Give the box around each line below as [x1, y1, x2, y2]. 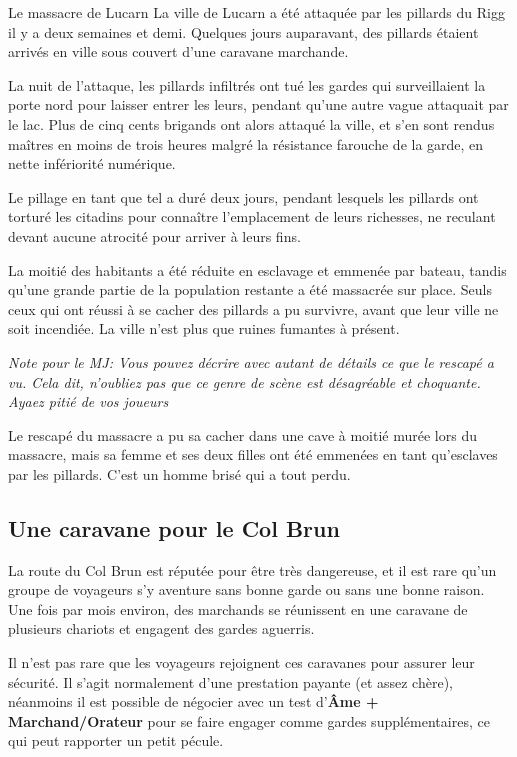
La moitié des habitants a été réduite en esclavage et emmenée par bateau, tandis [8, 259, 507, 280]
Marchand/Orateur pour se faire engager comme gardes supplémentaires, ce [8, 710, 490, 731]
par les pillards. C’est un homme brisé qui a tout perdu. [8, 463, 351, 484]
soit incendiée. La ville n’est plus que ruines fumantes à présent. [8, 318, 400, 339]
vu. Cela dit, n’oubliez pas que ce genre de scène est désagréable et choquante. [8, 371, 481, 392]
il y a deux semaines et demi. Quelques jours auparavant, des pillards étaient [8, 21, 479, 42]
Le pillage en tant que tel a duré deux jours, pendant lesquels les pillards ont [8, 186, 479, 207]
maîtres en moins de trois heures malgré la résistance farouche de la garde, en [8, 133, 484, 154]
